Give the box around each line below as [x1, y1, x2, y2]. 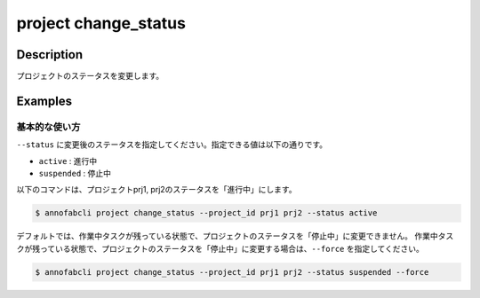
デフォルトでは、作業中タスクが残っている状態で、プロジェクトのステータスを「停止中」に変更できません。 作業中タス [16, 231, 454, 241]
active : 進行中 [38, 155, 98, 166]
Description [16, 47, 84, 62]
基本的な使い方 [16, 121, 81, 133]
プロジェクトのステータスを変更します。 [16, 71, 164, 82]
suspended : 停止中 [38, 169, 111, 178]
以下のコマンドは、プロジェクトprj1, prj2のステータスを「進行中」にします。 [16, 184, 297, 195]
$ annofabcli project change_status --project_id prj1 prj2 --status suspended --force [35, 267, 429, 277]
